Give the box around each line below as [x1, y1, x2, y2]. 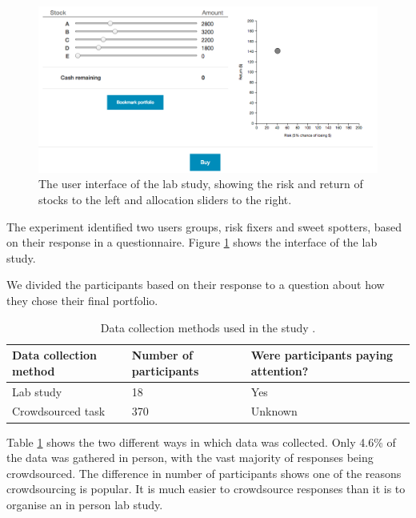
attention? [250, 362, 309, 379]
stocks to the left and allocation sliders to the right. [38, 191, 292, 207]
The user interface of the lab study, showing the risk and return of [38, 175, 363, 192]
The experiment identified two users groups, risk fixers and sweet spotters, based [6, 218, 402, 235]
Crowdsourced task [12, 403, 106, 420]
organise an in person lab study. [6, 496, 163, 512]
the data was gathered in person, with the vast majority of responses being [6, 449, 374, 466]
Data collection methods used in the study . [100, 319, 316, 335]
